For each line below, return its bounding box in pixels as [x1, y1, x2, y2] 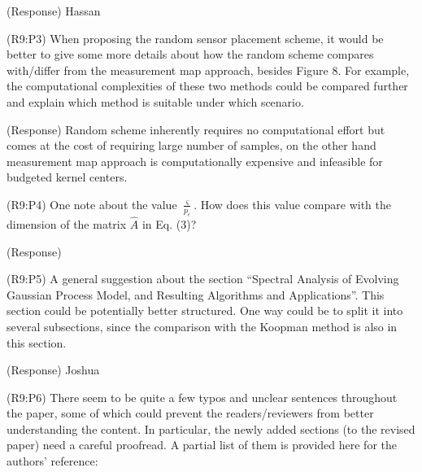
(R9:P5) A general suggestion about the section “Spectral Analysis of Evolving [7, 270, 399, 287]
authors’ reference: [7, 452, 98, 470]
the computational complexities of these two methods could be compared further [7, 77, 408, 94]
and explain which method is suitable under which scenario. [7, 93, 304, 110]
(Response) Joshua [7, 361, 100, 378]
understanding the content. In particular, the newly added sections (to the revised [7, 420, 415, 437]
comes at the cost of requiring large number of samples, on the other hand [7, 137, 376, 154]
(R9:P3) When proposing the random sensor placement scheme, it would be [7, 29, 384, 46]
